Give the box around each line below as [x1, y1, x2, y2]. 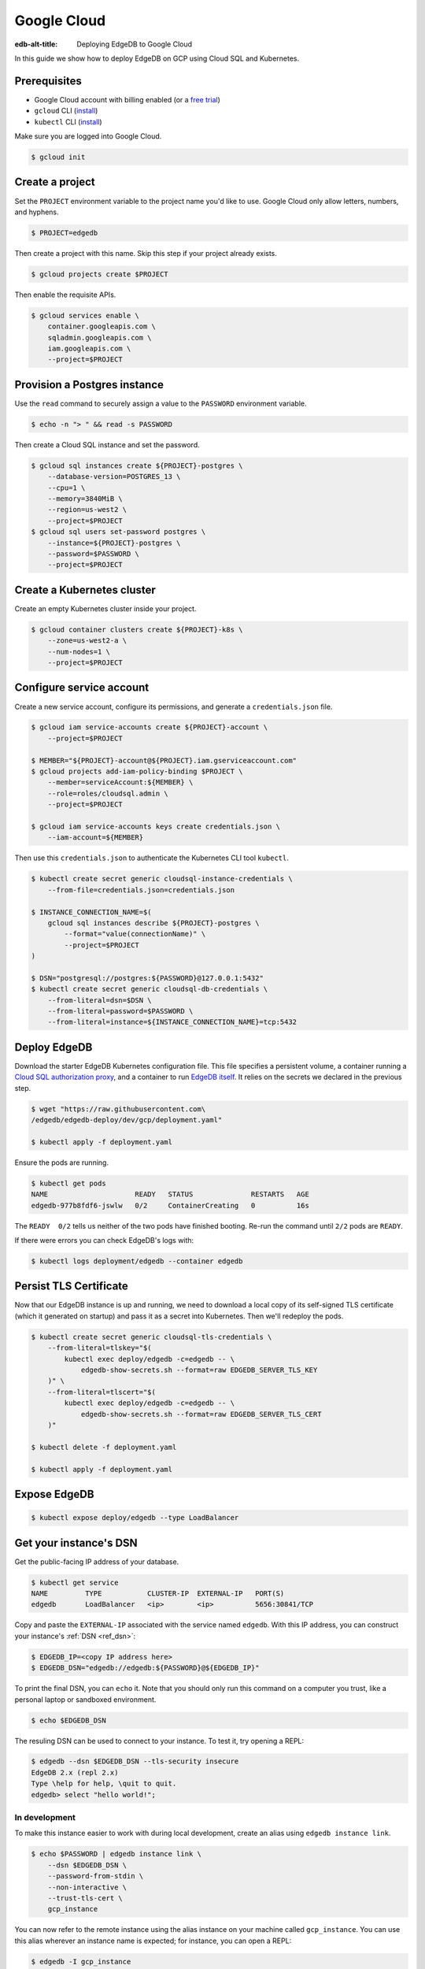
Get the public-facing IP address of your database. [14, 1556, 179, 1567]
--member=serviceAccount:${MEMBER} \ [47, 778, 194, 787]
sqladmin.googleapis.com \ [47, 333, 153, 342]
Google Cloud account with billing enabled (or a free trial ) [34, 95, 220, 104]
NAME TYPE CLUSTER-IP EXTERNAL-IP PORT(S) [31, 1589, 285, 1598]
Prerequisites [14, 74, 82, 87]
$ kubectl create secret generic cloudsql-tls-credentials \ [31, 1332, 272, 1341]
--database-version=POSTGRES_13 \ [47, 473, 181, 481]
